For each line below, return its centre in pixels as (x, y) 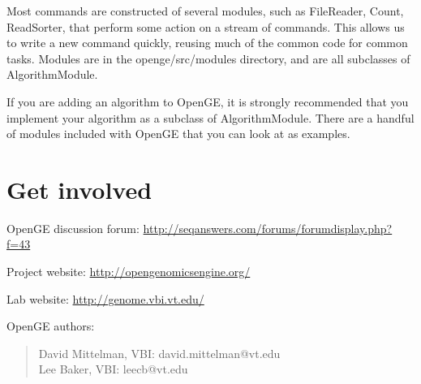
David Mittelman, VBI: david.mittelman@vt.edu (159, 353)
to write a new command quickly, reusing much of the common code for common (207, 43)
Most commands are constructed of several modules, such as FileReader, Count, (205, 11)
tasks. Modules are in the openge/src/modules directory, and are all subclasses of (208, 58)
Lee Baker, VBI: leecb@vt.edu (113, 369)
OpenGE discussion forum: (73, 228)
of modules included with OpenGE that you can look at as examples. (178, 134)
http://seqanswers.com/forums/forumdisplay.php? (268, 228)
